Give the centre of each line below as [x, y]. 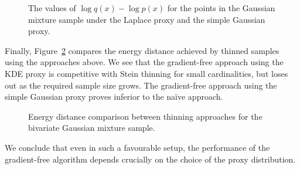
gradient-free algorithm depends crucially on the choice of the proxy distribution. [150, 159]
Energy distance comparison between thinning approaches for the [145, 116]
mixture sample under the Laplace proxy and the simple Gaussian [147, 19]
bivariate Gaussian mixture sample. [92, 128]
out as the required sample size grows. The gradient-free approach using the [141, 85]
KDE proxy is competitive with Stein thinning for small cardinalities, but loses [146, 73]
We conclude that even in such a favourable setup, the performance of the [137, 147]
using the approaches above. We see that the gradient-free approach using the [144, 62]
